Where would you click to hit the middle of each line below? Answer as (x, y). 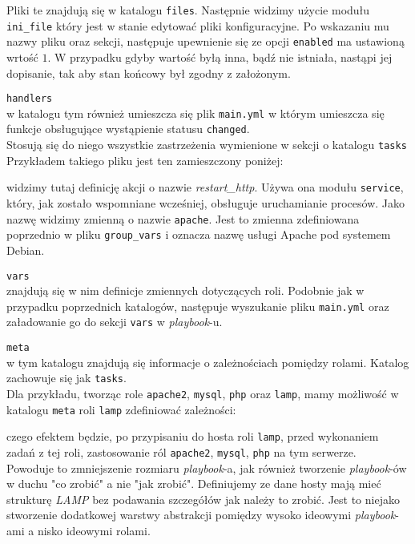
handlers (30, 99)
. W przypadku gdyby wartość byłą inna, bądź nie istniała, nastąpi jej (220, 56)
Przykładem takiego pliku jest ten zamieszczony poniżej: (145, 160)
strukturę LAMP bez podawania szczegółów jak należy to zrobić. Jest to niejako (203, 499)
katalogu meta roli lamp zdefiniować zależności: (121, 409)
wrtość (22, 56)
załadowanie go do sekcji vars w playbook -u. (115, 322)
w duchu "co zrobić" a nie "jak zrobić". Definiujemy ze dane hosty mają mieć (194, 484)
